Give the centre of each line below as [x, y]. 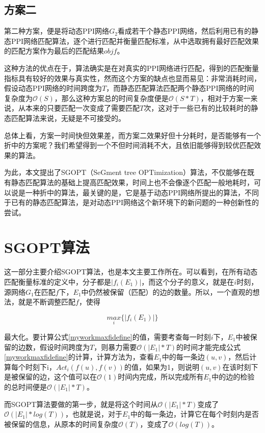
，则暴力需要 [115, 347]
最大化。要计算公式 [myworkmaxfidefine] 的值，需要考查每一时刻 [108, 337]
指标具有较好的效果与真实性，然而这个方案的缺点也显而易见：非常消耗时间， [132, 78]
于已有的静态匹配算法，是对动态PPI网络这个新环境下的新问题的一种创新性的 [132, 202]
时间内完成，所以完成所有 [161, 377]
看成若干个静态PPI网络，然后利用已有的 [184, 31]
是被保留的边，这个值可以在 [50, 377]
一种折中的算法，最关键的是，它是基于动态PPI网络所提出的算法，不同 [142, 192]
